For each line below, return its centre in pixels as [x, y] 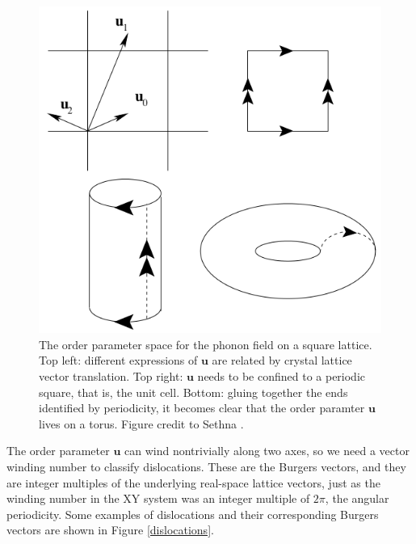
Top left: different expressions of [118, 360]
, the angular [357, 498]
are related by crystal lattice [282, 360]
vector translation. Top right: [111, 376]
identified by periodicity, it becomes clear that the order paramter [202, 408]
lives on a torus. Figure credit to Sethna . [141, 423]
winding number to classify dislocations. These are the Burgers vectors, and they [206, 466]
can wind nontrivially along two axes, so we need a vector [267, 451]
